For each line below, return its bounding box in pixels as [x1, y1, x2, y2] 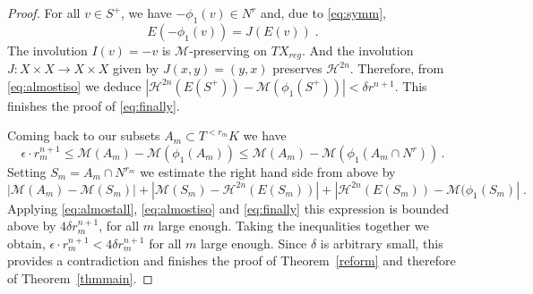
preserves [272, 59, 322, 78]
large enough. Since [201, 233, 307, 252]
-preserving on [189, 40, 268, 59]
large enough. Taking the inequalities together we [158, 216, 429, 235]
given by [112, 59, 159, 78]
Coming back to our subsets [7, 126, 160, 145]
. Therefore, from [349, 59, 444, 78]
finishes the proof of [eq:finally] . [7, 96, 180, 114]
